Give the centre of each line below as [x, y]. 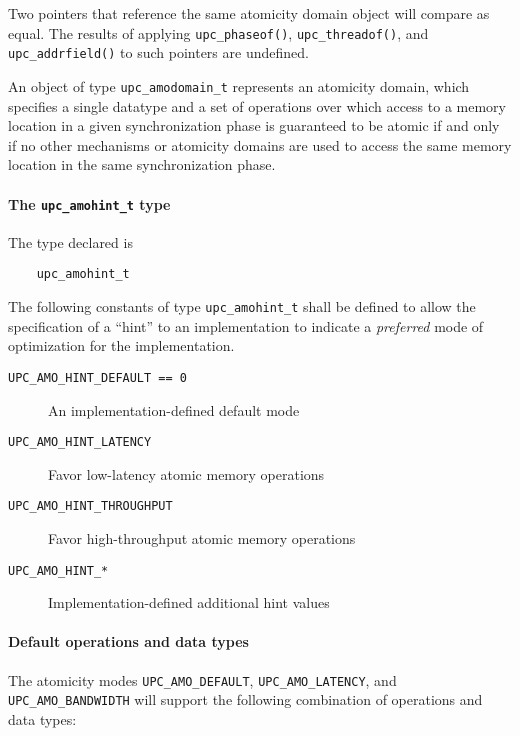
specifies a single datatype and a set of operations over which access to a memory [257, 105]
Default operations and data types [128, 641]
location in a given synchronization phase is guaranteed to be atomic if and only [254, 125]
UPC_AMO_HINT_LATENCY [80, 442]
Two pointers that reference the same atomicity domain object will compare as [249, 13]
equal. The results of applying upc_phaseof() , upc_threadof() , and [218, 32]
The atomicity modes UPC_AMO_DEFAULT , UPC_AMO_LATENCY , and [202, 679]
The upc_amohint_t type [89, 203]
